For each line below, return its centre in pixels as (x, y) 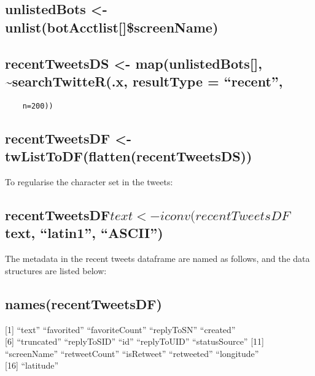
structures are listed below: (56, 270)
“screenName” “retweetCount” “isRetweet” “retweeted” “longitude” (132, 353)
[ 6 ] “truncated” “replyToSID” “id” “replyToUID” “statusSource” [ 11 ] (134, 341)
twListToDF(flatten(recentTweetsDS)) (129, 156)
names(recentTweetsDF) (84, 303)
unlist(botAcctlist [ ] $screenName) (112, 27)
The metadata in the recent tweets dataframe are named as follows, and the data (157, 259)
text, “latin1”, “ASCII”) (84, 233)
